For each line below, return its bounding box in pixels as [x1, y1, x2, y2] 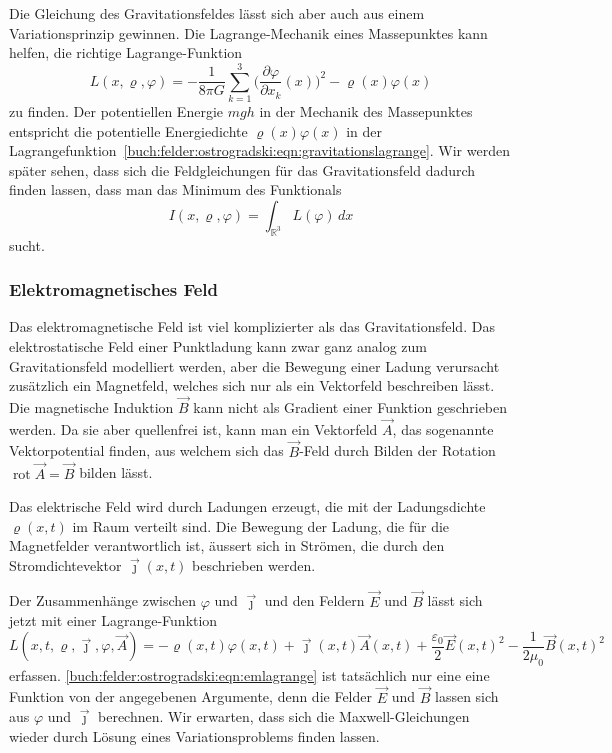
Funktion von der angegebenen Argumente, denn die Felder [9, 686, 372, 707]
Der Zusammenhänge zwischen [9, 590, 197, 611]
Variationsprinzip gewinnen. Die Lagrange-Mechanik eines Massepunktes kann [9, 22, 488, 43]
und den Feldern [264, 590, 365, 611]
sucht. [9, 234, 45, 255]
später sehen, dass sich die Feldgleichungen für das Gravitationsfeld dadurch [9, 159, 476, 180]
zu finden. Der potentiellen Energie [9, 100, 223, 121]
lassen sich [434, 686, 499, 707]
